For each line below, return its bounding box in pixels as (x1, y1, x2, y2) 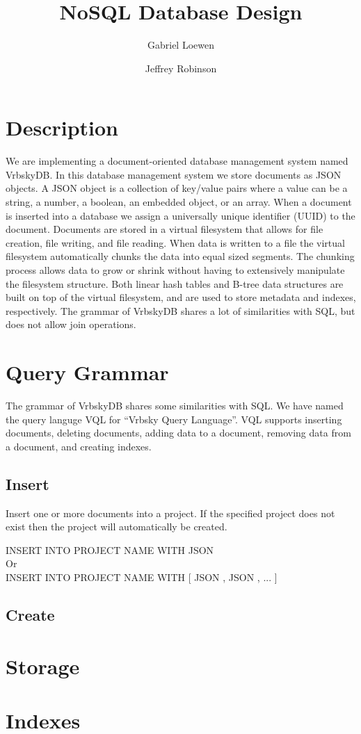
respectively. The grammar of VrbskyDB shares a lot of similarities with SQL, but (6, 303, 355, 318)
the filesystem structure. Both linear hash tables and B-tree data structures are (6, 276, 344, 291)
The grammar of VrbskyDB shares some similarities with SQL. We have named (6, 398, 344, 413)
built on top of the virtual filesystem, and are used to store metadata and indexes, (6, 290, 356, 304)
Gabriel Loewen (147, 38, 214, 52)
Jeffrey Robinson (145, 60, 217, 75)
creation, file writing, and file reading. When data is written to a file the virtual (6, 235, 345, 250)
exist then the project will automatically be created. (6, 519, 227, 534)
